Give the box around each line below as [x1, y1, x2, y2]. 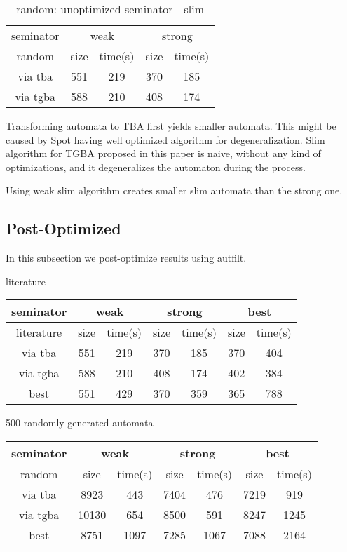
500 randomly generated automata [6, 415, 154, 430]
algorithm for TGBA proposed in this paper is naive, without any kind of [6, 146, 321, 161]
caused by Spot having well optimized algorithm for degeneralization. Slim [6, 132, 325, 147]
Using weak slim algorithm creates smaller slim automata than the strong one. [6, 183, 343, 198]
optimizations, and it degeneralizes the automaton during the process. [6, 159, 306, 174]
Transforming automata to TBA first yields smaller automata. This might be [6, 119, 336, 133]
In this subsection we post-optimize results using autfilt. [6, 250, 247, 265]
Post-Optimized [6, 217, 121, 239]
